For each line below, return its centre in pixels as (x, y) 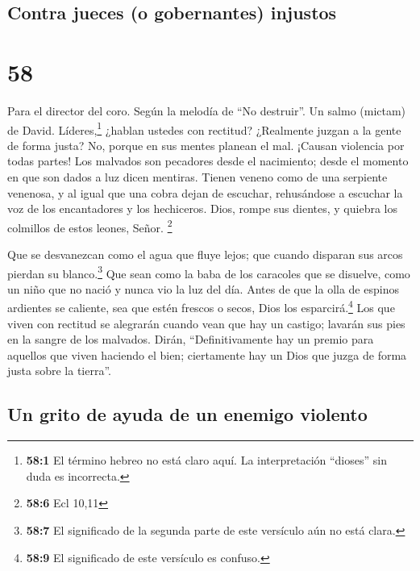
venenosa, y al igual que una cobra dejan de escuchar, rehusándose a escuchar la (205, 192)
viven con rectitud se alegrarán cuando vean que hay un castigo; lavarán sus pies (206, 323)
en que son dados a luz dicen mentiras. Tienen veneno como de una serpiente (198, 176)
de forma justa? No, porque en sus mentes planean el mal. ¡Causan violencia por (206, 145)
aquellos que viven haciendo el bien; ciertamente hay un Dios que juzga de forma (207, 354)
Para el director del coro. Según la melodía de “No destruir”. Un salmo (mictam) (207, 110)
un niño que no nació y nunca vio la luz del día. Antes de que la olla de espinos (203, 288)
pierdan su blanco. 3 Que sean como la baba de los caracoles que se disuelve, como (209, 272)
